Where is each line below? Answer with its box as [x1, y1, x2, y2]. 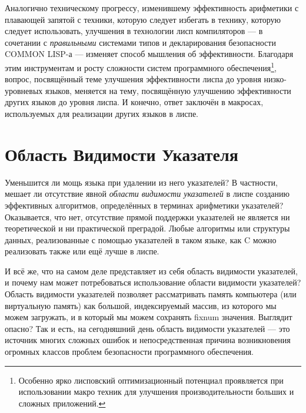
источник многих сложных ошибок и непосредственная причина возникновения [5, 334, 291, 346]
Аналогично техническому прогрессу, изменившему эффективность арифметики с [5, 2, 299, 14]
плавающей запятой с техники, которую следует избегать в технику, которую [5, 13, 281, 25]
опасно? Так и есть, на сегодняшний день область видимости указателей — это [5, 322, 290, 334]
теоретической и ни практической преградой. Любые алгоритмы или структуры [5, 222, 290, 234]
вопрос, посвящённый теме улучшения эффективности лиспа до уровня [5, 73, 261, 85]
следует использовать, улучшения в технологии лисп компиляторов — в [5, 25, 263, 37]
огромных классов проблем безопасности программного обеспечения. [5, 345, 254, 358]
